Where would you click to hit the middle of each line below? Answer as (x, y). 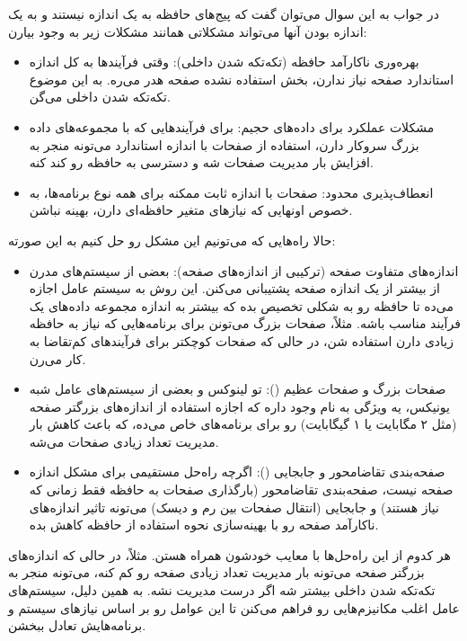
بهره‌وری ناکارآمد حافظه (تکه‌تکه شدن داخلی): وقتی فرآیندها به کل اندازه (224, 62)
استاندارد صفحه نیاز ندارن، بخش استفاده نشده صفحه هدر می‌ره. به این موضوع (242, 79)
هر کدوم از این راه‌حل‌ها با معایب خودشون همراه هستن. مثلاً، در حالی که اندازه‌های (229, 554)
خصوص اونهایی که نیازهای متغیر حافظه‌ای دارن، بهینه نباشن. (191, 210)
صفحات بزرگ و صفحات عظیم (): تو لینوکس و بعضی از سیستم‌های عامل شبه (238, 389)
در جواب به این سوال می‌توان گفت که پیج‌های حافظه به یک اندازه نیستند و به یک (224, 13)
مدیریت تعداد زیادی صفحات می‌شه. (124, 441)
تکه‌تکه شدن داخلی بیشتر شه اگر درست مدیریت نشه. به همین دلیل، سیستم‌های (222, 590)
